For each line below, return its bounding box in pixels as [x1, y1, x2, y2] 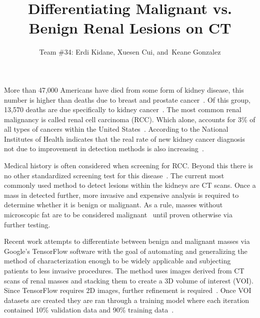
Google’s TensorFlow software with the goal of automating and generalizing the [4, 245, 247, 256]
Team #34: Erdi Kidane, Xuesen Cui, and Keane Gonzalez [39, 47, 221, 57]
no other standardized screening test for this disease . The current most [4, 170, 224, 180]
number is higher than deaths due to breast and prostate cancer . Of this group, [4, 94, 250, 105]
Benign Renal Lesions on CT [28, 18, 231, 38]
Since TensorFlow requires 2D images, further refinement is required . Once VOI [4, 285, 251, 295]
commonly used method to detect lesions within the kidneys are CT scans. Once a [4, 180, 256, 190]
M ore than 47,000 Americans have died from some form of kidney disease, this [4, 84, 244, 95]
